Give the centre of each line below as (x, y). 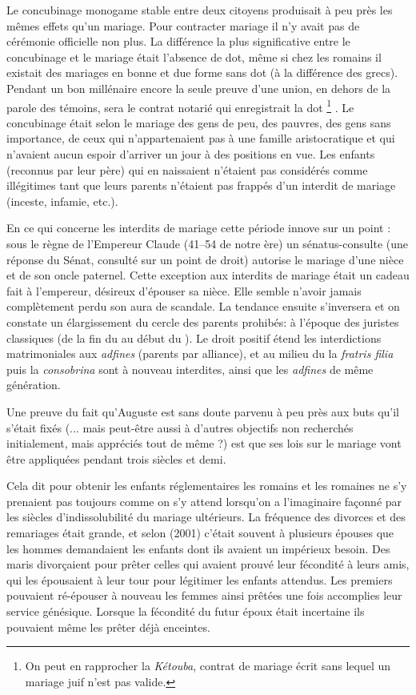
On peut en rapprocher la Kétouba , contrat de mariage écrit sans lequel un (208, 666)
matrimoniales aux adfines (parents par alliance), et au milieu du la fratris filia (200, 354)
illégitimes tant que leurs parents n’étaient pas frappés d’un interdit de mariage (201, 185)
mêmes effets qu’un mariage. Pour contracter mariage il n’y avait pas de (183, 25)
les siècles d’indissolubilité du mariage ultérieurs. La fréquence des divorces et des (206, 517)
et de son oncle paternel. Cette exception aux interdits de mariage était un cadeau (208, 275)
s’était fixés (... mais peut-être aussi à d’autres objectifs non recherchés (180, 427)
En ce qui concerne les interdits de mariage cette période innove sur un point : (199, 228)
